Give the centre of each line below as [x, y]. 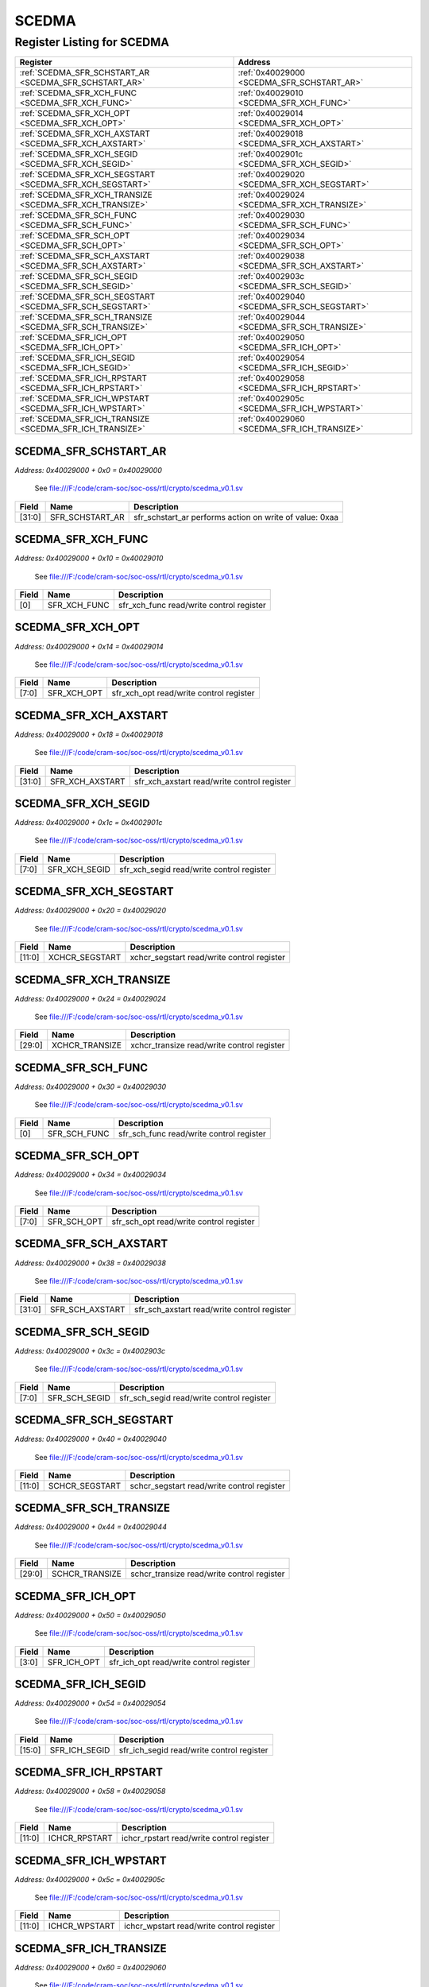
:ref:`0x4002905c [271, 399]
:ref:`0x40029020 [271, 175]
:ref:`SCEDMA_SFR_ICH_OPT [73, 338]
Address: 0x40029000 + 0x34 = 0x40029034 [91, 1175]
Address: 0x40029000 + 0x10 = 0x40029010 [89, 558]
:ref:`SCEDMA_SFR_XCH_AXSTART [85, 134]
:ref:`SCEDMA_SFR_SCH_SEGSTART [87, 296]
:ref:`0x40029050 [271, 338]
